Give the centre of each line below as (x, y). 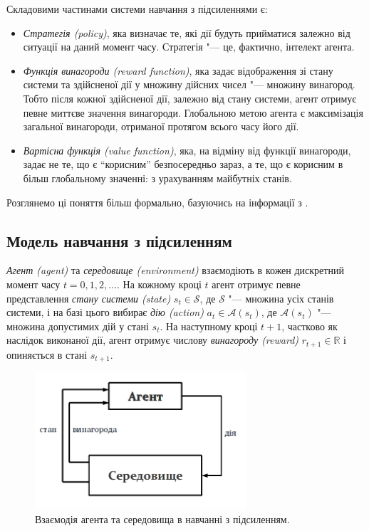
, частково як (310, 326)
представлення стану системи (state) (89, 298)
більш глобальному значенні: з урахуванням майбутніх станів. (157, 178)
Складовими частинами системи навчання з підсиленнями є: (137, 9)
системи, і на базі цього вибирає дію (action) (105, 312)
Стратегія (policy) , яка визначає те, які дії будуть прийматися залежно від (187, 32)
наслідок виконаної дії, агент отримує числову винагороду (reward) (153, 340)
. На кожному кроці (159, 284)
